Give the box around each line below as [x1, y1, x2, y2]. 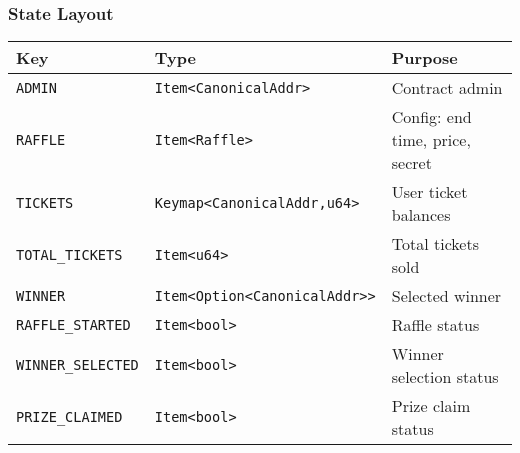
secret [391, 151, 432, 175]
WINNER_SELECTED [16, 357, 139, 374]
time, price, [391, 128, 471, 152]
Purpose [391, 46, 458, 70]
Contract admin [391, 76, 503, 100]
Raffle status [391, 313, 480, 337]
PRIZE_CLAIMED [16, 409, 123, 426]
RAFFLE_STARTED [16, 316, 131, 333]
